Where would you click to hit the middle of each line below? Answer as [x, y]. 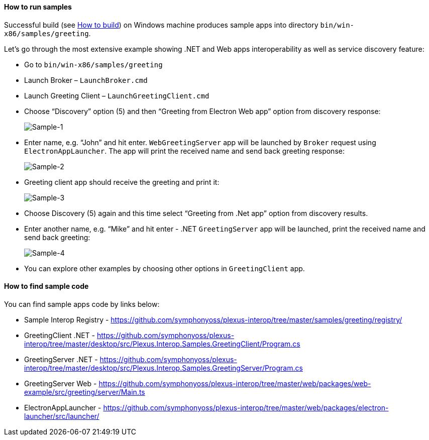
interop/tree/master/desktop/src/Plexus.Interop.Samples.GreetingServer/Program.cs [164, 368]
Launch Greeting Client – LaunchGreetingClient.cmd [117, 95]
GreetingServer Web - [61, 383]
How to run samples [38, 7]
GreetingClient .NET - [60, 335]
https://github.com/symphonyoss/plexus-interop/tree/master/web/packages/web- [235, 383]
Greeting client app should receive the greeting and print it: [122, 182]
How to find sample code [46, 286]
